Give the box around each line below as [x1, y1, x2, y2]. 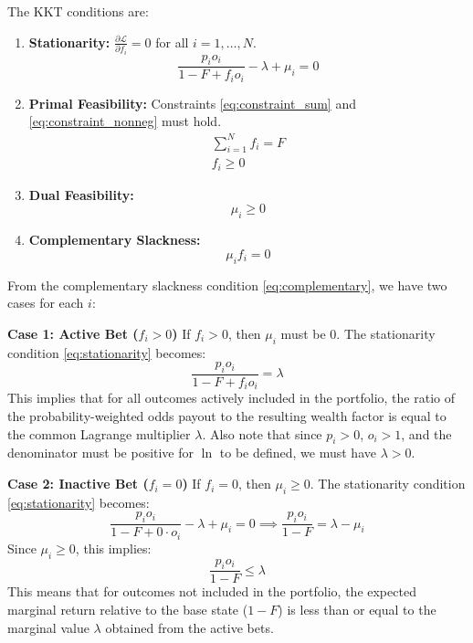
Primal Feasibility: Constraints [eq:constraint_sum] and [28, 93, 356, 112]
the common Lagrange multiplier [7, 424, 191, 443]
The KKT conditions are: [7, 2, 149, 20]
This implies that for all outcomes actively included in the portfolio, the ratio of [7, 388, 455, 407]
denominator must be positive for [7, 443, 194, 462]
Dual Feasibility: [28, 184, 134, 204]
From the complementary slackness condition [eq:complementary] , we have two [7, 275, 447, 294]
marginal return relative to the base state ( [7, 599, 248, 618]
